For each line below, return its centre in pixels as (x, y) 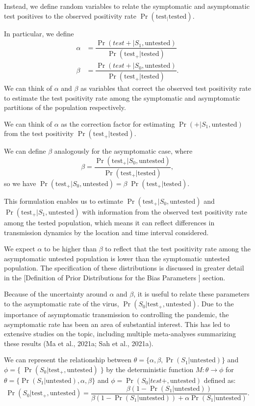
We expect (20, 249)
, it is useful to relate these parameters (191, 294)
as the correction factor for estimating (118, 123)
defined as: (220, 380)
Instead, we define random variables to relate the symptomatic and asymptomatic (127, 6)
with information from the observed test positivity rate (165, 211)
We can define (25, 151)
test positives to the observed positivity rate (70, 15)
